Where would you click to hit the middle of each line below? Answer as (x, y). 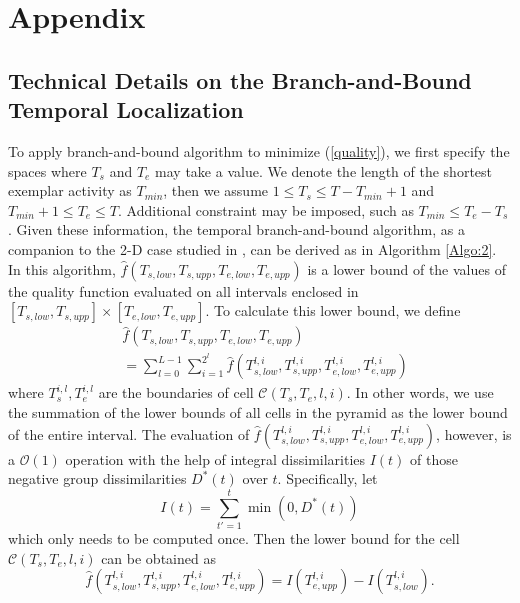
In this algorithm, (62, 268)
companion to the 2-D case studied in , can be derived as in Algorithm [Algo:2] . (252, 248)
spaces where (47, 170)
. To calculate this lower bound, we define (333, 310)
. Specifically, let (327, 478)
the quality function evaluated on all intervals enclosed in (183, 290)
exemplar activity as (70, 190)
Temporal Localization (126, 109)
